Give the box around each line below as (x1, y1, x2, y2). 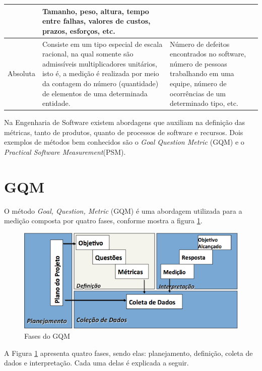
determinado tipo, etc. (170, 98, 238, 108)
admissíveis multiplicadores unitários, (42, 58, 157, 69)
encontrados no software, (170, 48, 246, 59)
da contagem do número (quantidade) (42, 78, 159, 88)
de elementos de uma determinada (42, 88, 148, 98)
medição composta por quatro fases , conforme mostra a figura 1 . (4, 215, 203, 226)
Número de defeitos (170, 38, 230, 49)
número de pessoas (170, 58, 227, 69)
